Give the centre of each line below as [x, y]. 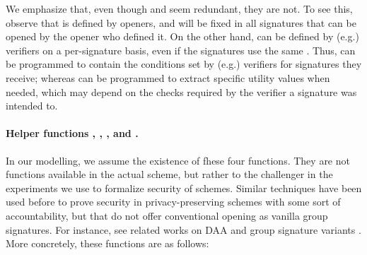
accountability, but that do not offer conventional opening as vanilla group [167, 215]
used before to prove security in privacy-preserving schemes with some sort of [173, 202]
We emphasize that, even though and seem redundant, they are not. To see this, [179, 8]
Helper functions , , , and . [72, 133]
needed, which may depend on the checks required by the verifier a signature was [181, 91]
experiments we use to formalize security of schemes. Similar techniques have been [184, 188]
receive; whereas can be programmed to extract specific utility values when [168, 77]
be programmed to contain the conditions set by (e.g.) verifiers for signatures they [184, 64]
